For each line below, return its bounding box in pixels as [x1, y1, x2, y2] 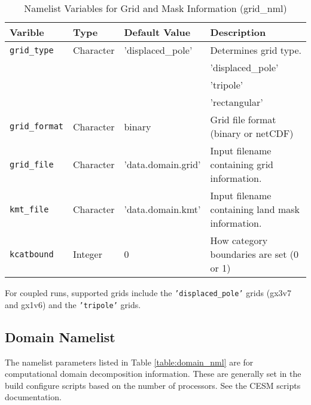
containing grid [210, 157, 273, 171]
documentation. [5, 391, 62, 403]
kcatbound [10, 249, 54, 259]
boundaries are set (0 [210, 247, 298, 261]
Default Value [124, 25, 191, 39]
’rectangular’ [210, 95, 263, 109]
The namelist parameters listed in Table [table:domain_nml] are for [5, 355, 254, 368]
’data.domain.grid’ [124, 157, 201, 171]
